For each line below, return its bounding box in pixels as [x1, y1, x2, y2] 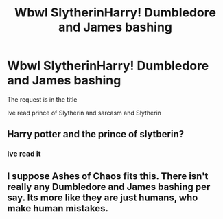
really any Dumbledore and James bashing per [7, 181, 211, 193]
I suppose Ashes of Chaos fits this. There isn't [7, 170, 209, 182]
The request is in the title [7, 95, 78, 104]
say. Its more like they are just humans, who [7, 192, 198, 203]
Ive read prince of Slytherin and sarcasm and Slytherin [7, 108, 161, 117]
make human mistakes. [7, 203, 108, 214]
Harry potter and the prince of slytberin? [7, 128, 184, 140]
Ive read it [7, 149, 41, 159]
